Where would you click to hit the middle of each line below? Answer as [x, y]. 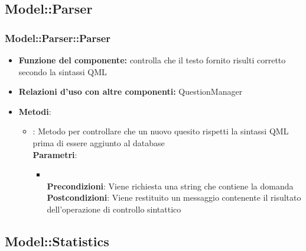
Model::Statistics [57, 241]
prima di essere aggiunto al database [99, 142]
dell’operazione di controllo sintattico [114, 209]
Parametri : [55, 154]
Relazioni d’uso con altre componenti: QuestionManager [131, 91]
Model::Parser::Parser [58, 38]
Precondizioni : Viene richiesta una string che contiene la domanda [170, 186]
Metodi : [35, 111]
